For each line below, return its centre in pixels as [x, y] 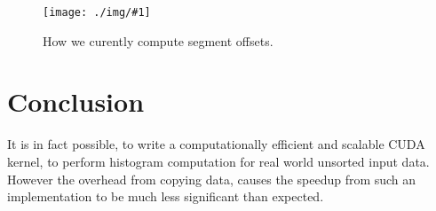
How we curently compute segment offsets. [158, 40]
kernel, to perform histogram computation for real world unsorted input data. [218, 161]
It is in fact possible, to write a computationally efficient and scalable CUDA [216, 144]
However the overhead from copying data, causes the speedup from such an [212, 179]
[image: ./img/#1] [97, 12]
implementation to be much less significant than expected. [166, 196]
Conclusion [76, 102]
